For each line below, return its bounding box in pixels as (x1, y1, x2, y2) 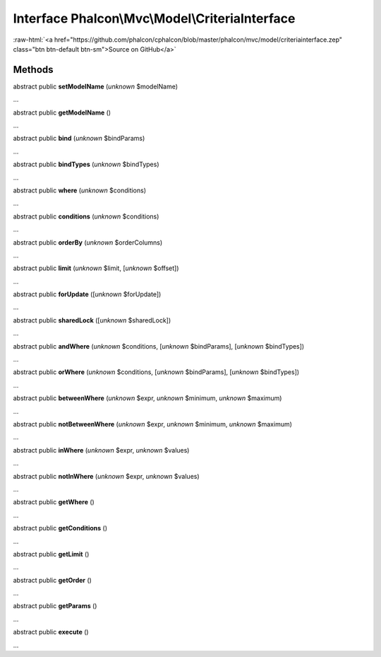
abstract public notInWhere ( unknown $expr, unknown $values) (13, 472, 200, 480)
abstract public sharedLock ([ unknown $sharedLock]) (13, 315, 171, 325)
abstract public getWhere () (13, 498, 95, 506)
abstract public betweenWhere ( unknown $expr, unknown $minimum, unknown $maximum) (13, 394, 282, 402)
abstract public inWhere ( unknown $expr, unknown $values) (13, 446, 190, 454)
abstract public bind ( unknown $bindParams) (13, 134, 145, 143)
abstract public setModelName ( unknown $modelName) (13, 82, 179, 91)
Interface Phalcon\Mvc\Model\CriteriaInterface (13, 11, 296, 26)
